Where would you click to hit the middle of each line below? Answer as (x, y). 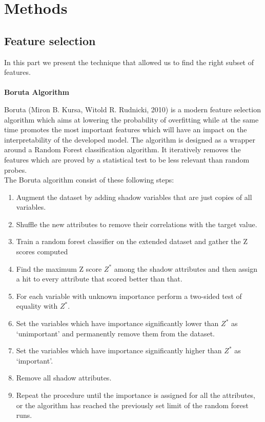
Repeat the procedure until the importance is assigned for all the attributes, (136, 395)
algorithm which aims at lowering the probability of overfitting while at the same (131, 119)
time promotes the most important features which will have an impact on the (126, 129)
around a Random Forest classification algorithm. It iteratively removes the (123, 149)
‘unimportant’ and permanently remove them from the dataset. (115, 333)
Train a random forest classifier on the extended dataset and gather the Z (132, 241)
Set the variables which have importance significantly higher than (119, 350)
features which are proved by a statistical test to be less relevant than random (127, 159)
